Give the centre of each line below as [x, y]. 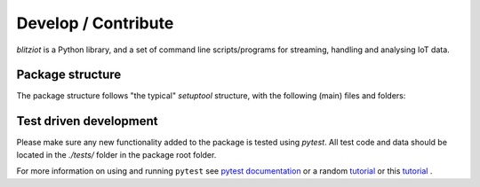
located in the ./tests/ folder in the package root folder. [116, 154]
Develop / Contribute [95, 23]
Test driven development [87, 121]
